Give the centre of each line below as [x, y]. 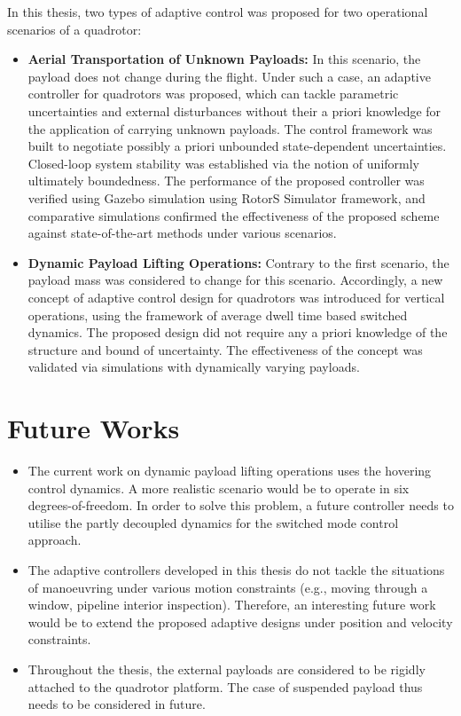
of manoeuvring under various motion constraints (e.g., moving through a [228, 587]
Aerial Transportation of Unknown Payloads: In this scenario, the [224, 59]
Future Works [94, 428]
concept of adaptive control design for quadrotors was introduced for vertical [236, 297]
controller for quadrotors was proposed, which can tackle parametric [213, 94]
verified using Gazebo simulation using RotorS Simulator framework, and [227, 197]
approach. [55, 540]
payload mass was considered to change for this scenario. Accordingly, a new [235, 280]
